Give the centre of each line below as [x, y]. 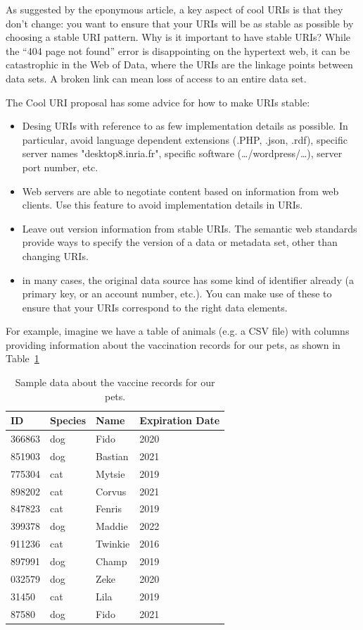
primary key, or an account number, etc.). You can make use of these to [177, 294]
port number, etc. [60, 167]
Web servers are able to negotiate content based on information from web [180, 191]
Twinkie [113, 544]
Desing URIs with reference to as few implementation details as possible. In [185, 126]
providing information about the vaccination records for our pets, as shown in [173, 344]
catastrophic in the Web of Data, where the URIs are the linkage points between [179, 64]
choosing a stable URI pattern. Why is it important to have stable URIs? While [178, 37]
